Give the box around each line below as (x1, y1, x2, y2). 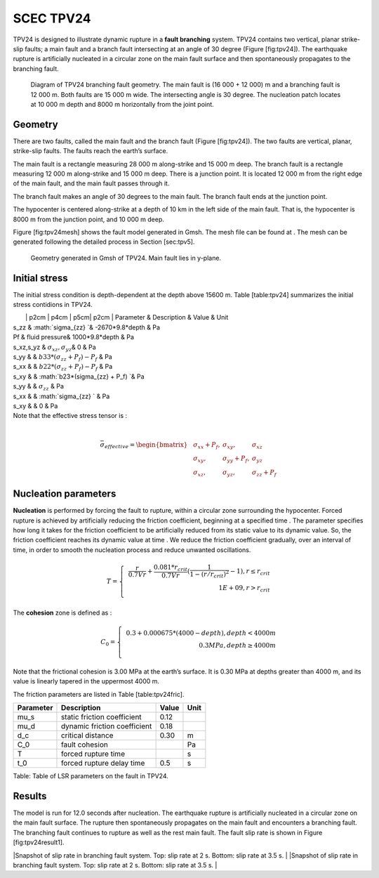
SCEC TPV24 (13, 11, 91, 26)
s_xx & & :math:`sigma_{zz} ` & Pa (13, 392, 110, 400)
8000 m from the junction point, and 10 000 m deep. (13, 215, 165, 223)
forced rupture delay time (60, 759, 145, 768)
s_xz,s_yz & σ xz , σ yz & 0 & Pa (13, 343, 96, 353)
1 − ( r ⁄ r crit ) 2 (189, 569, 230, 579)
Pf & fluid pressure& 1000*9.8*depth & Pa (13, 333, 135, 341)
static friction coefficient (60, 712, 142, 722)
